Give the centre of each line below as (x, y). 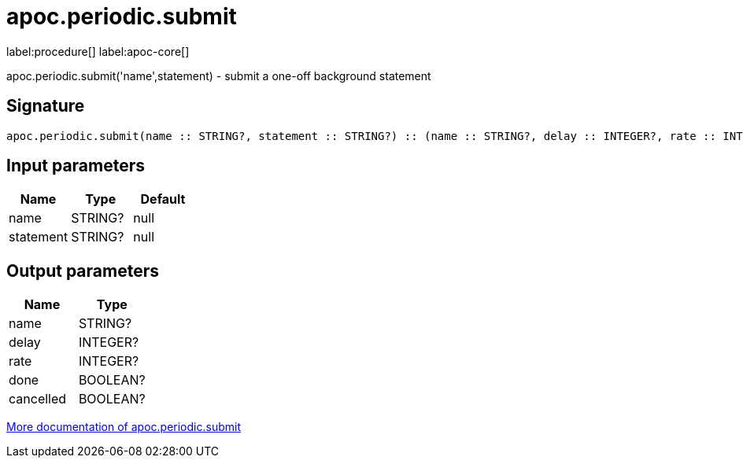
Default (163, 199)
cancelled (38, 399)
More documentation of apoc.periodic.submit (124, 427)
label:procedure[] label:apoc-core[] (98, 51)
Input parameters (76, 166)
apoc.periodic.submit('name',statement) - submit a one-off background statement (219, 75)
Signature (46, 106)
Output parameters (83, 271)
